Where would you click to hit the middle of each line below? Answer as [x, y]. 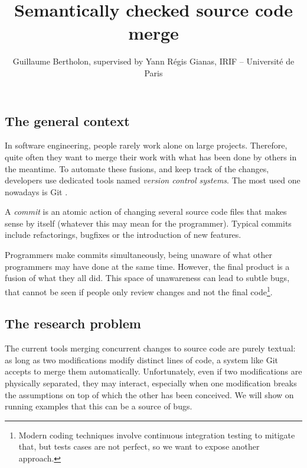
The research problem [73, 323]
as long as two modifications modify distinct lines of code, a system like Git [141, 359]
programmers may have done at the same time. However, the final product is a [147, 266]
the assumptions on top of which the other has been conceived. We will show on [149, 394]
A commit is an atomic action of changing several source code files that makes [146, 212]
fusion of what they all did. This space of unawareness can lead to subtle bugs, [147, 278]
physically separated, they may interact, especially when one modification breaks [151, 383]
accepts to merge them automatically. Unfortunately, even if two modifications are [153, 371]
